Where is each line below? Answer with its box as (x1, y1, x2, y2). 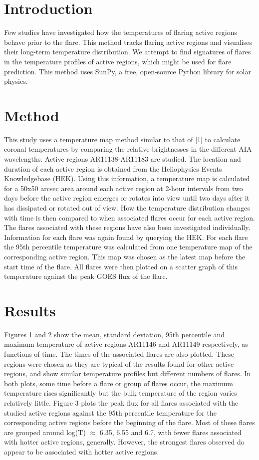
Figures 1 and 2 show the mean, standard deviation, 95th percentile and (4, 329, 225, 339)
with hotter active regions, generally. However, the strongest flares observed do (4, 437, 245, 447)
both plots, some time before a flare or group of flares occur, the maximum (4, 378, 233, 388)
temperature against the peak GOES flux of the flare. (4, 271, 168, 281)
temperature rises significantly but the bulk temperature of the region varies (4, 388, 237, 398)
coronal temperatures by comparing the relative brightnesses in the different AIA (4, 144, 252, 154)
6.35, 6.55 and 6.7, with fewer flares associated (99, 427, 242, 437)
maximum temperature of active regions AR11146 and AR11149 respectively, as (4, 339, 248, 349)
